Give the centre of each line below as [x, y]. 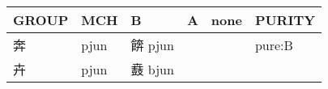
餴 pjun [152, 45]
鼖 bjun [152, 69]
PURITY [285, 20]
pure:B [274, 44]
